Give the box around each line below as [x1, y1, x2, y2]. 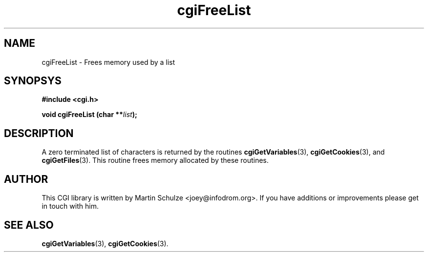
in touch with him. [42, 202, 99, 211]
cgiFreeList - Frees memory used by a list [42, 58, 175, 66]
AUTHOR [4, 173, 48, 185]
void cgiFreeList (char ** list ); [42, 110, 137, 119]
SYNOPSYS [4, 75, 62, 87]
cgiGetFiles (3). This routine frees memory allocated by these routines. [42, 156, 269, 165]
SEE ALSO [4, 218, 54, 231]
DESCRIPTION [4, 127, 74, 139]
